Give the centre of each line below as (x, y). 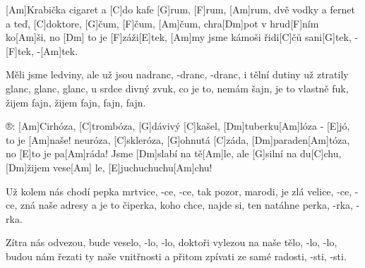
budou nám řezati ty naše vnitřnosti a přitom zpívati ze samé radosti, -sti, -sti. (176, 256)
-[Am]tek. (58, 50)
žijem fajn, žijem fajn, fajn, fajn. (76, 102)
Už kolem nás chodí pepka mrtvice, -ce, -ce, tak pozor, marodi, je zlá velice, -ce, (179, 191)
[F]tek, (20, 50)
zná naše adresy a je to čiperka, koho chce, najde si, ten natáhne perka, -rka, (186, 205)
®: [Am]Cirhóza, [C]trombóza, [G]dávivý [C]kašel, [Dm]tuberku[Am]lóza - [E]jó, (178, 126)
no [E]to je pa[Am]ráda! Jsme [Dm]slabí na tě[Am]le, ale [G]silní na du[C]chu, (174, 153)
